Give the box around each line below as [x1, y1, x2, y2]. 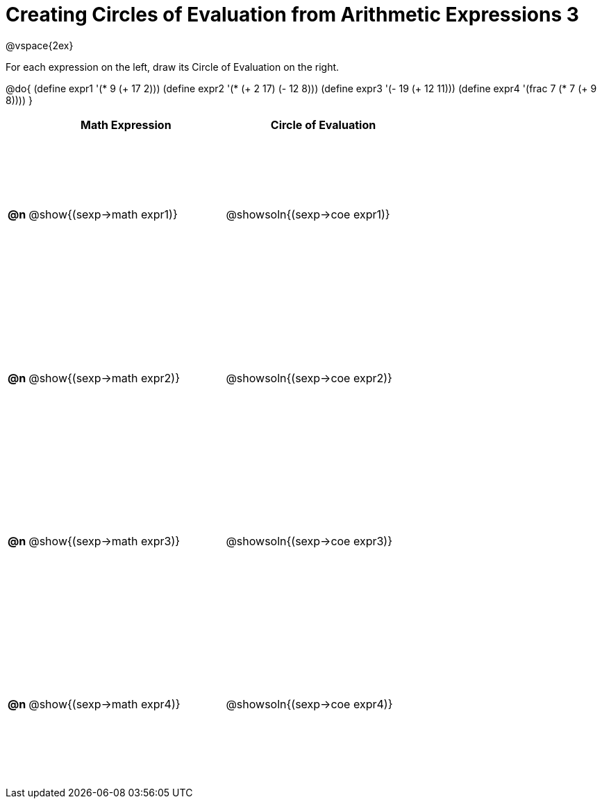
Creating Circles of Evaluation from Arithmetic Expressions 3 [6, 3, 579, 26]
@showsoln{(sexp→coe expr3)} [226, 534, 393, 549]
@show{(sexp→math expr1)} [28, 207, 178, 222]
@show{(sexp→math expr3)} [28, 534, 181, 549]
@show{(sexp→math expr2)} [28, 370, 180, 385]
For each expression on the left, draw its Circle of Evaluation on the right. [6, 60, 340, 73]
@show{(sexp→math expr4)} [28, 697, 181, 712]
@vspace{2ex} [6, 39, 74, 51]
